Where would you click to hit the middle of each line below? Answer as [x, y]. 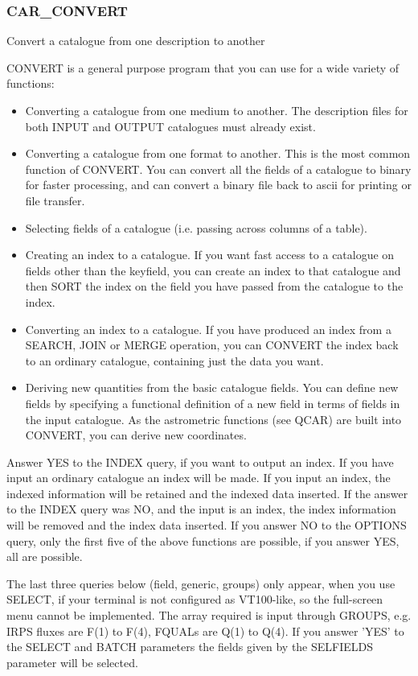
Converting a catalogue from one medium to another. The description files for [217, 110]
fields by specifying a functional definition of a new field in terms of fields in [213, 403]
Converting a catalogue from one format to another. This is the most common [218, 153]
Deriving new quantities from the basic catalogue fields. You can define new [212, 387]
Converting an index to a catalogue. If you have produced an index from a [208, 329]
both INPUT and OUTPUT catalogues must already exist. [170, 126]
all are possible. [45, 556]
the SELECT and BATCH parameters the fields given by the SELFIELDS [190, 647]
